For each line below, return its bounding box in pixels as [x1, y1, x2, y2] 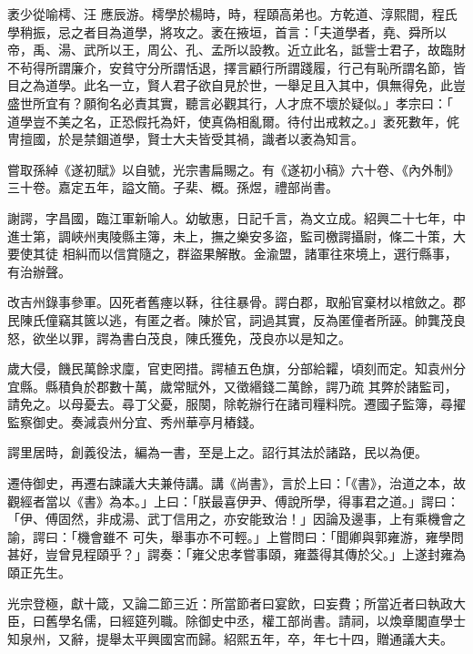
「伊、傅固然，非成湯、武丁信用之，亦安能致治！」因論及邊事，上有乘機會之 [7, 509, 466, 528]
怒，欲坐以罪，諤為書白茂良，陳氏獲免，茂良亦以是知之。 [7, 328, 351, 347]
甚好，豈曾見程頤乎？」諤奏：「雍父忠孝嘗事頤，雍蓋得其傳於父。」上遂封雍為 [7, 545, 466, 564]
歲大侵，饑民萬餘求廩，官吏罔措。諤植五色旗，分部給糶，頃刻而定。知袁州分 [7, 359, 466, 378]
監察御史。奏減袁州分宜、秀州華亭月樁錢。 [7, 412, 262, 431]
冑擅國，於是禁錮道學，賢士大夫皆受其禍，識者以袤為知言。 [7, 129, 364, 148]
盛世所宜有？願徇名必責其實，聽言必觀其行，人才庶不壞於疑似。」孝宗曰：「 [7, 93, 453, 112]
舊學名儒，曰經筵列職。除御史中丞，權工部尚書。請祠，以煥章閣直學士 [45, 611, 466, 630]
